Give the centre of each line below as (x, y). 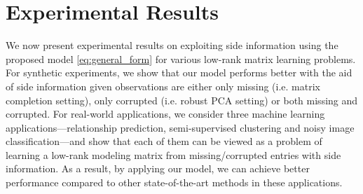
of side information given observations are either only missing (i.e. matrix (163, 86)
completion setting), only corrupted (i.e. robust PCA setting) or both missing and (182, 100)
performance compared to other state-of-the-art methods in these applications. (174, 182)
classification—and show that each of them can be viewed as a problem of (164, 141)
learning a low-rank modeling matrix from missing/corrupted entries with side (173, 154)
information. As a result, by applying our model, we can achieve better (158, 168)
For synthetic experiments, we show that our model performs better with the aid (179, 72)
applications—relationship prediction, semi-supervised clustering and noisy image (180, 127)
